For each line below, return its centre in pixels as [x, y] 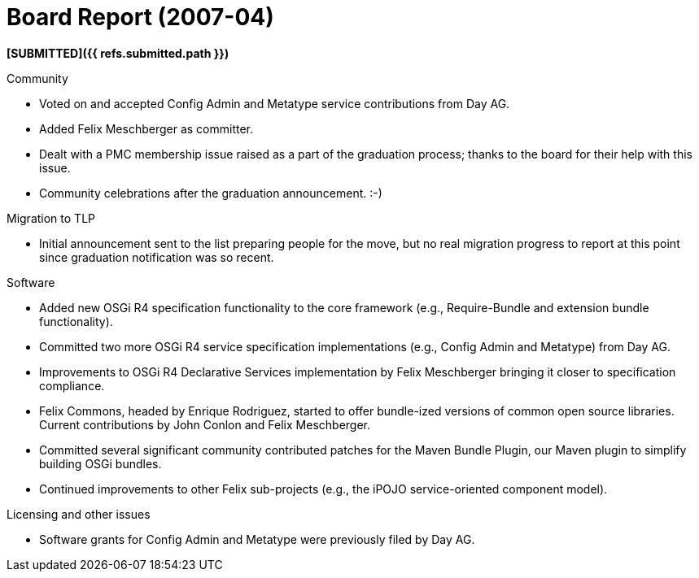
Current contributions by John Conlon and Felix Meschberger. [205, 424]
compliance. [72, 385]
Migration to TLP [51, 218]
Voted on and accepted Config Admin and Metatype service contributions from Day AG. [275, 103]
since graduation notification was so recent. [157, 257]
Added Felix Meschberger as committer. [146, 128]
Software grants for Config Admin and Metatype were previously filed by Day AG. [257, 539]
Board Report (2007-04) [140, 17]
